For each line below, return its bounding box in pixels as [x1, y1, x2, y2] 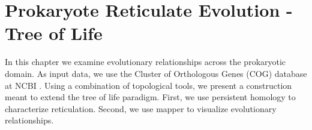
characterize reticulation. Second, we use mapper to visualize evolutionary [5, 102, 277, 114]
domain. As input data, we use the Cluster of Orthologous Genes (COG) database [5, 67, 307, 79]
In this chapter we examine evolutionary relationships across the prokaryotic [5, 55, 286, 68]
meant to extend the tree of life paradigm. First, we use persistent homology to [5, 91, 296, 103]
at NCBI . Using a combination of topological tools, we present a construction [5, 79, 292, 91]
